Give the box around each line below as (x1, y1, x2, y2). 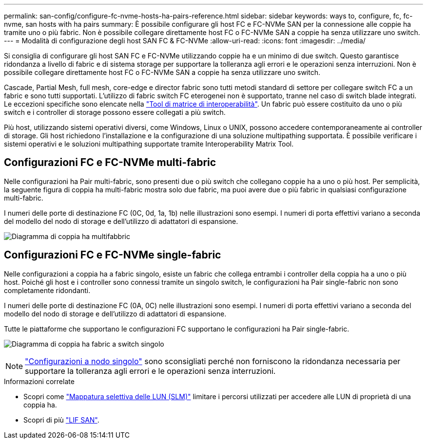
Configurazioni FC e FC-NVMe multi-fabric (4, 156, 216, 169)
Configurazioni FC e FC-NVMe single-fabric (4, 249, 221, 261)
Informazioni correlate (4, 377, 75, 386)
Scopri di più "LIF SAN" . (23, 415, 99, 424)
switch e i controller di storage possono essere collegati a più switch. (4, 108, 226, 116)
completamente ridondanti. (4, 286, 91, 295)
